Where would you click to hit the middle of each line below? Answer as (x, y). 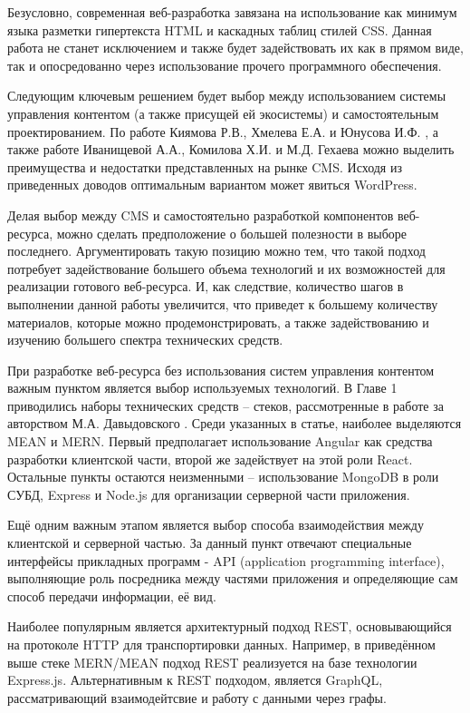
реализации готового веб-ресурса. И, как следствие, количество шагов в (206, 286)
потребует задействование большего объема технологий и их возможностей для (226, 268)
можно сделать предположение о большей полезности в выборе (232, 233)
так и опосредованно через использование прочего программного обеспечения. (225, 65)
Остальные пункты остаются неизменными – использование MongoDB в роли (223, 477)
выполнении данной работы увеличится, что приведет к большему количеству (223, 303)
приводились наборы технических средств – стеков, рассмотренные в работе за (225, 405)
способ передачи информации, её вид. (112, 596)
